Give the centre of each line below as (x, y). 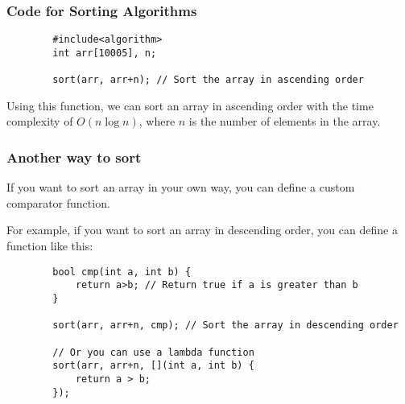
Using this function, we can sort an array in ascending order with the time (190, 105)
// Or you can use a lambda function (153, 352)
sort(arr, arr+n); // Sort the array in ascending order (208, 80)
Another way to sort (74, 157)
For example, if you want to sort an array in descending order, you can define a (202, 230)
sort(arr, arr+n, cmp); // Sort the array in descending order (225, 326)
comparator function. (58, 202)
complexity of (40, 121)
